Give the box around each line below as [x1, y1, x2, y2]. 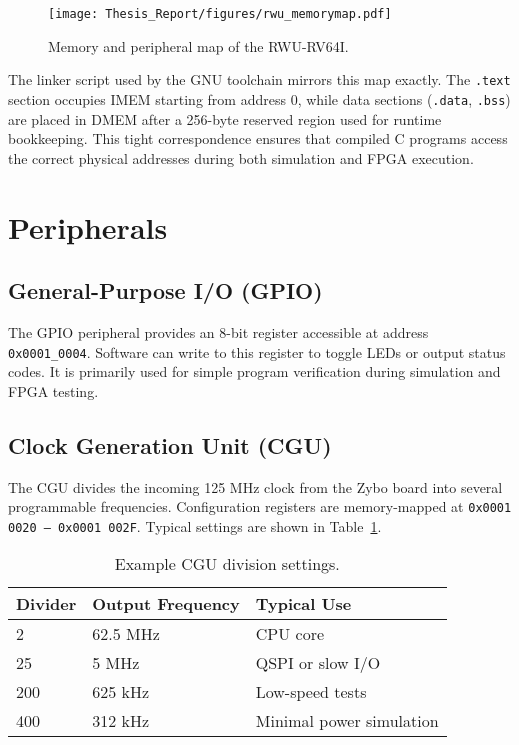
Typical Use [255, 592, 352, 616]
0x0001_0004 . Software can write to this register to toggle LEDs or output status [8, 341, 506, 362]
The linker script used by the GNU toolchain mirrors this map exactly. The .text [8, 69, 511, 90]
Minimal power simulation [255, 709, 439, 733]
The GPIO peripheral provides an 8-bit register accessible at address [8, 321, 429, 342]
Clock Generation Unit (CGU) [8, 429, 332, 460]
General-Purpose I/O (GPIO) [8, 275, 323, 306]
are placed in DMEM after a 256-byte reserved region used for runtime [8, 108, 442, 129]
